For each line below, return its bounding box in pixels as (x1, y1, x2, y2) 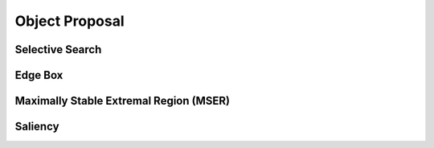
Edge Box (14, 68, 63, 82)
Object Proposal (14, 12, 125, 30)
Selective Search (14, 43, 102, 56)
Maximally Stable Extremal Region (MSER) (14, 94, 231, 108)
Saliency (14, 120, 59, 134)
